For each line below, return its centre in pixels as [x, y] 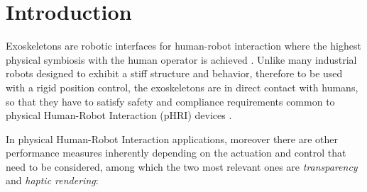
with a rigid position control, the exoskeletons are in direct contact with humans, [182, 87]
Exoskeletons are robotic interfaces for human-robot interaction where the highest [183, 46]
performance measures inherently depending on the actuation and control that [176, 153]
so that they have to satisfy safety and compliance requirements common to [170, 101]
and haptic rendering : [52, 180]
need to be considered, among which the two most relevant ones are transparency [182, 166]
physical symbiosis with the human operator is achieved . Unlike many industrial [181, 59]
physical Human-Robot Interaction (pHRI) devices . [119, 115]
